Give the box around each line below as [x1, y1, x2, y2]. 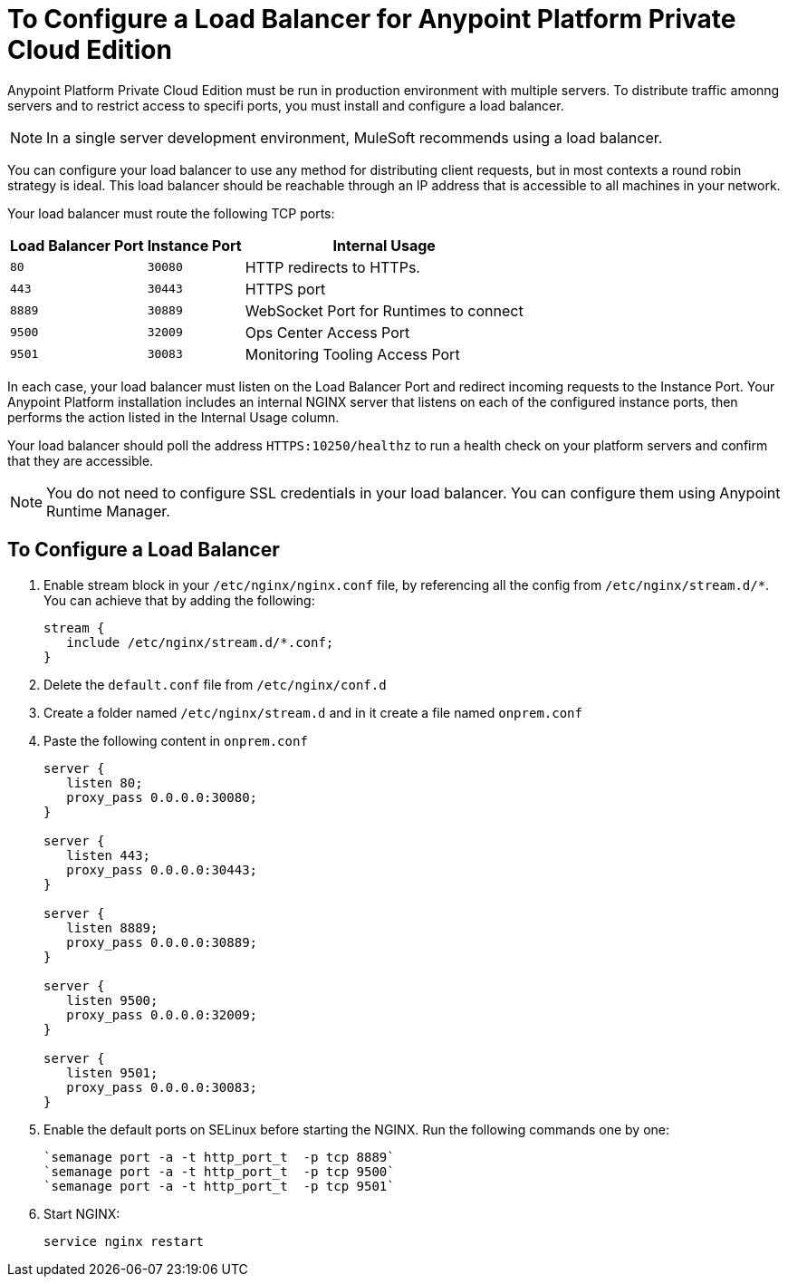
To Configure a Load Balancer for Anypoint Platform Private [7, 4, 736, 34]
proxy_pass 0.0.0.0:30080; [66, 789, 258, 805]
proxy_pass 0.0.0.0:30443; [66, 862, 258, 877]
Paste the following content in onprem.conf [43, 732, 308, 748]
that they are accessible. [7, 452, 154, 468]
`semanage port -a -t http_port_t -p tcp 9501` [43, 1178, 395, 1193]
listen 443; [66, 847, 151, 863]
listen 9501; [66, 1065, 159, 1080]
